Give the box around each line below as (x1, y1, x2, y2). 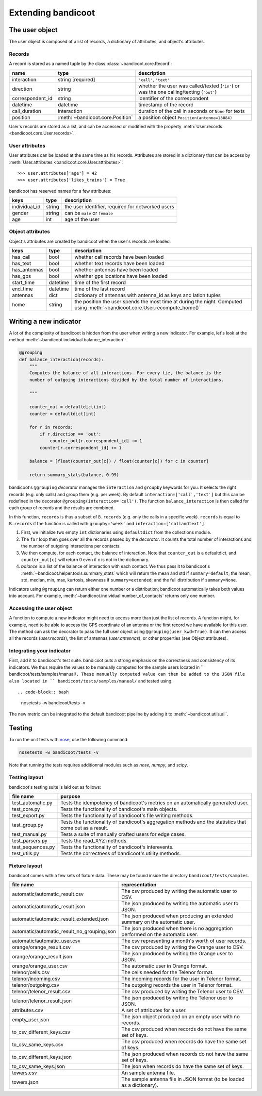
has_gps (12, 273, 31, 280)
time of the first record (74, 279, 126, 286)
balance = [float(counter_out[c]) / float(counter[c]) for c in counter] (29, 459, 209, 464)
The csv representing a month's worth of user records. (121, 937, 247, 944)
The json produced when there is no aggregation (121, 925, 233, 932)
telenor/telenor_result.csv (12, 988, 70, 995)
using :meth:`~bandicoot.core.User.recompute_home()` (74, 304, 201, 311)
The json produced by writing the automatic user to (121, 900, 239, 907)
